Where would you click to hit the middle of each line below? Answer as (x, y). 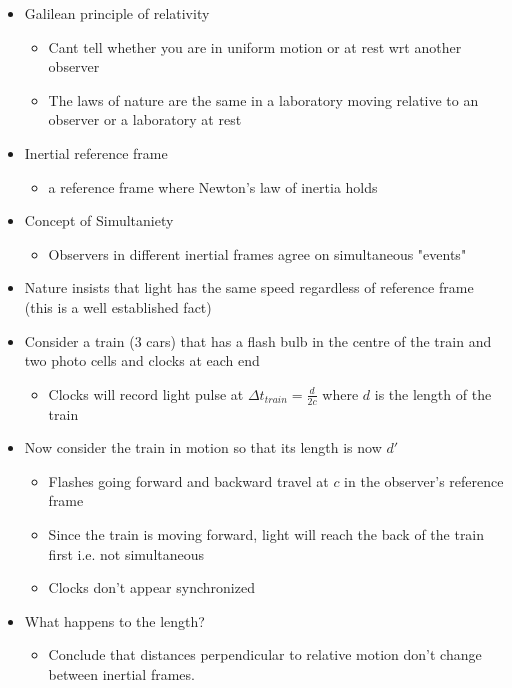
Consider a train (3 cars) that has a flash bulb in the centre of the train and (258, 340)
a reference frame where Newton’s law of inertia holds (213, 186)
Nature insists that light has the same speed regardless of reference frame (249, 287)
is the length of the (433, 393)
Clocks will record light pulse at (146, 393)
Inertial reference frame (96, 152)
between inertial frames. (121, 673)
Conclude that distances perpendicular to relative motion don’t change (265, 654)
